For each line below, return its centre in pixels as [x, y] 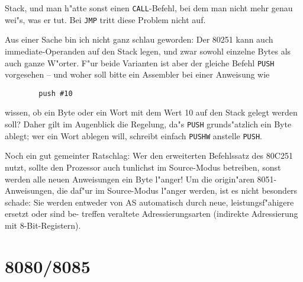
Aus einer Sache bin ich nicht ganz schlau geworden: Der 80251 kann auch [139, 39]
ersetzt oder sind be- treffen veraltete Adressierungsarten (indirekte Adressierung [151, 214]
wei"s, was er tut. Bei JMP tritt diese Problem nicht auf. [105, 19]
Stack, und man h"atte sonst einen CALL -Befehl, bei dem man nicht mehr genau [149, 8]
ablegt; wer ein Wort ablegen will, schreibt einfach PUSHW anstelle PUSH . [133, 135]
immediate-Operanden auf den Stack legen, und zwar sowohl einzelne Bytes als [148, 51]
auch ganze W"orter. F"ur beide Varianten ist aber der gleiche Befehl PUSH [140, 63]
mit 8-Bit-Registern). [43, 225]
